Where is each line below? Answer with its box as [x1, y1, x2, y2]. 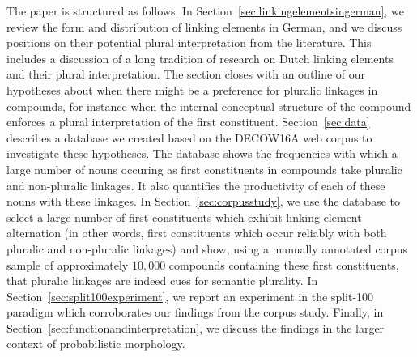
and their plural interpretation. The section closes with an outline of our [6, 66, 366, 83]
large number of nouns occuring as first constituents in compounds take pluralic [6, 160, 402, 177]
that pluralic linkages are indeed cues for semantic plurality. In [6, 272, 318, 289]
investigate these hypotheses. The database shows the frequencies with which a [6, 145, 398, 162]
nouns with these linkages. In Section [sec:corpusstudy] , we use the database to [6, 193, 400, 210]
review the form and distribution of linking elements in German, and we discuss [6, 18, 402, 35]
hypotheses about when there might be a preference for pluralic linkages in [6, 81, 378, 98]
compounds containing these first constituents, [168, 256, 399, 273]
